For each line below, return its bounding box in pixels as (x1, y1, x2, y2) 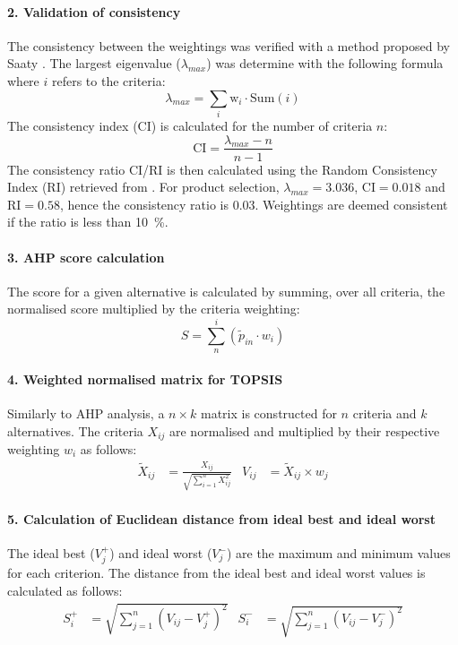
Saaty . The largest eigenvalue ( (7, 54, 181, 73)
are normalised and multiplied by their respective (169, 421, 440, 440)
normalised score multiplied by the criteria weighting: (7, 299, 300, 318)
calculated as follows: (7, 581, 123, 600)
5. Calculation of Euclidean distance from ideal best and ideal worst (7, 509, 436, 528)
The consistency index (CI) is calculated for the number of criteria (7, 116, 373, 134)
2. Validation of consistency (7, 2, 181, 21)
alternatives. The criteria (7, 421, 143, 440)
